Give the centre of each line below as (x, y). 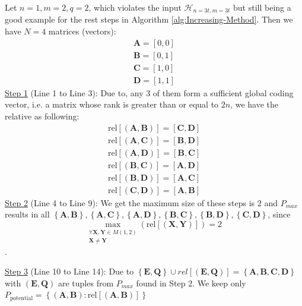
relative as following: (42, 116)
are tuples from (86, 283)
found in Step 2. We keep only (191, 283)
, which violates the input (135, 7)
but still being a (262, 7)
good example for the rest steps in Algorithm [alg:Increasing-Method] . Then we (149, 19)
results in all (27, 214)
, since (279, 214)
